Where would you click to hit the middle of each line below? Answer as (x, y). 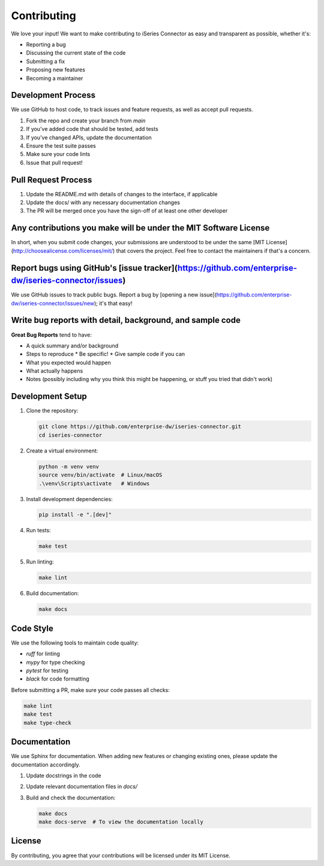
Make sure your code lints (58, 154)
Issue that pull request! (54, 163)
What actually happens (55, 371)
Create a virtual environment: (62, 451)
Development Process (53, 95)
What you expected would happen (68, 362)
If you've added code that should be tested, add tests (92, 129)
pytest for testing (47, 671)
